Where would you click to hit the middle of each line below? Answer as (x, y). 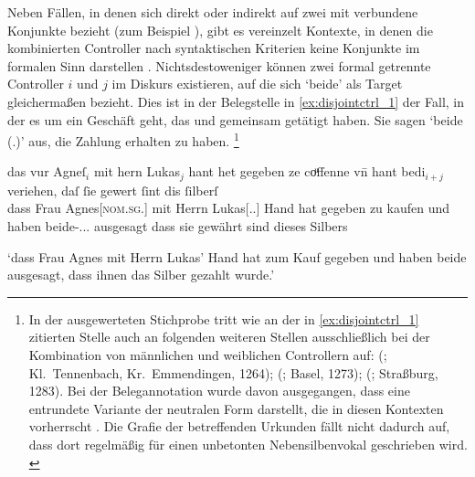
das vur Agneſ (47, 171)
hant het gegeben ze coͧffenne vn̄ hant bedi (307, 171)
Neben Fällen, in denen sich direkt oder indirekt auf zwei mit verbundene (213, 12)
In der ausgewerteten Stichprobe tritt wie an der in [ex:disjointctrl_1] (224, 318)
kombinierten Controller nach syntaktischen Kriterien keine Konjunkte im (214, 48)
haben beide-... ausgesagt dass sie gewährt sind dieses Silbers (178, 226)
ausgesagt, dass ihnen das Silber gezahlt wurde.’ (141, 275)
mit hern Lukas (137, 171)
